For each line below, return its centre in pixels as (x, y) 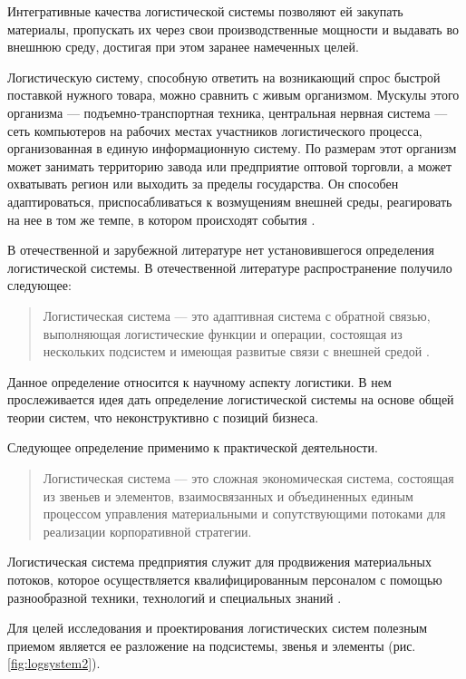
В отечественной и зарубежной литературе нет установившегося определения (221, 250)
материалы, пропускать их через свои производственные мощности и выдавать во (233, 29)
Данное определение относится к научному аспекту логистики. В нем (199, 381)
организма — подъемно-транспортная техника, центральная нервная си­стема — (228, 112)
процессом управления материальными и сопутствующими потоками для (244, 514)
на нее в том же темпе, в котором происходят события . (161, 219)
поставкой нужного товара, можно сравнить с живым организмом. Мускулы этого (233, 95)
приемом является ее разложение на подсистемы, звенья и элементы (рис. (212, 645)
